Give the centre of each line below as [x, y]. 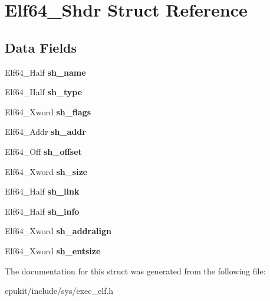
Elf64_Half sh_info [42, 211]
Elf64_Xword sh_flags [48, 111]
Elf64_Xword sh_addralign [58, 231]
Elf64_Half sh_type [44, 92]
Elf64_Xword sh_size [46, 171]
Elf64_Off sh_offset [43, 151]
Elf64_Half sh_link [42, 191]
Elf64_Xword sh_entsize [53, 250]
